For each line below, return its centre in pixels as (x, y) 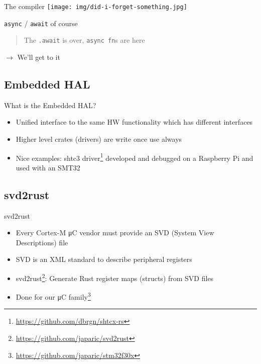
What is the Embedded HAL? (50, 105)
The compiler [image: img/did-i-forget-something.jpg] (96, 6)
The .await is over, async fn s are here (84, 40)
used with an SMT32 (48, 167)
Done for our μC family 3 (53, 296)
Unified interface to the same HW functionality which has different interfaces (134, 122)
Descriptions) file (42, 242)
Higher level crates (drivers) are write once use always (99, 139)
